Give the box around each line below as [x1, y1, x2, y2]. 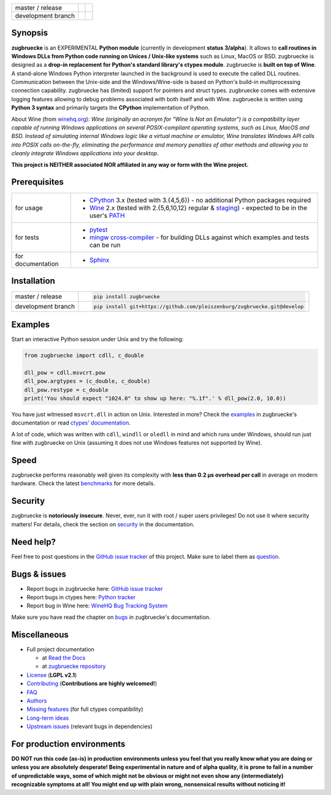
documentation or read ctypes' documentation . [11, 419, 131, 426]
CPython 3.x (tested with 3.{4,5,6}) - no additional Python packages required [89, 196, 311, 204]
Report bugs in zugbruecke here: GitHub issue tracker [26, 585, 163, 592]
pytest [89, 225, 108, 234]
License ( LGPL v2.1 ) [26, 671, 77, 678]
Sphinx [89, 255, 110, 264]
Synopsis [11, 28, 48, 38]
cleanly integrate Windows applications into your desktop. [11, 150, 159, 157]
